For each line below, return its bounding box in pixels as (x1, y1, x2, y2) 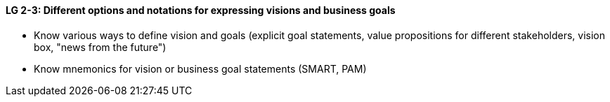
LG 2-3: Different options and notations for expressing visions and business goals (6, 4, 396, 16)
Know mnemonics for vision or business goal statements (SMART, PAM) (34, 62, 367, 75)
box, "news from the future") (34, 41, 167, 53)
